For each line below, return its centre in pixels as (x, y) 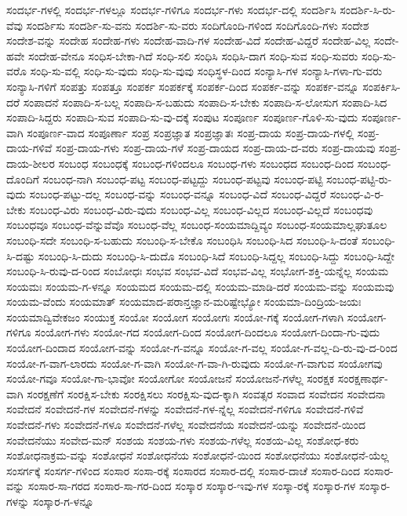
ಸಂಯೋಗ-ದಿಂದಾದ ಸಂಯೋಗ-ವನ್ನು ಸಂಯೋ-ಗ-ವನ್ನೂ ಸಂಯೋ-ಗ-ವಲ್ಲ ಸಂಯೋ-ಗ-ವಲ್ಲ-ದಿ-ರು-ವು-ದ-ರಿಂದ (202, 348)
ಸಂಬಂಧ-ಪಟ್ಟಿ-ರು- (359, 178)
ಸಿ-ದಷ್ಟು (21, 255)
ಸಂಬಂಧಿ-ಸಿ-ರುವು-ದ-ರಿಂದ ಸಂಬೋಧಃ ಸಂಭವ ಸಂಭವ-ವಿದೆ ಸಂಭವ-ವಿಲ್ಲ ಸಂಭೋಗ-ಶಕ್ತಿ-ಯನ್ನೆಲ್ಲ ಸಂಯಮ (198, 271)
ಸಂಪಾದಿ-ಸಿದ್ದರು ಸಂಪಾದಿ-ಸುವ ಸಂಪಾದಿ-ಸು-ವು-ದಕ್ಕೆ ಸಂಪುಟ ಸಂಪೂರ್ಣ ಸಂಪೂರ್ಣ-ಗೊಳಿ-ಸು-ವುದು (182, 117)
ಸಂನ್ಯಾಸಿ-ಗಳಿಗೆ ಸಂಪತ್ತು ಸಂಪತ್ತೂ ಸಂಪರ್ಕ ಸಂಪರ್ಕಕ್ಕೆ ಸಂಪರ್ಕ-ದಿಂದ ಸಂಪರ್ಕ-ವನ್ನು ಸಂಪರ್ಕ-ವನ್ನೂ (183, 86)
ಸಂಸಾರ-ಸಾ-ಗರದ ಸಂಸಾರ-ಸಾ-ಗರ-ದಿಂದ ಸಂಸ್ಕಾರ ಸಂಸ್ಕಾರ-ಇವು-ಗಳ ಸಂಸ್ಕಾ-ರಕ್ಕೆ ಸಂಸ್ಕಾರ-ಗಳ (192, 486)
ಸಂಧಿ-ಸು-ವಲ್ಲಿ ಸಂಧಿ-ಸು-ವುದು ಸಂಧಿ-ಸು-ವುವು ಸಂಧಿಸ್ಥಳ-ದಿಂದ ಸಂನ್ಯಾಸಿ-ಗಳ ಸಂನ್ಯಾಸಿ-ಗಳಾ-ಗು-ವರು (206, 71)
